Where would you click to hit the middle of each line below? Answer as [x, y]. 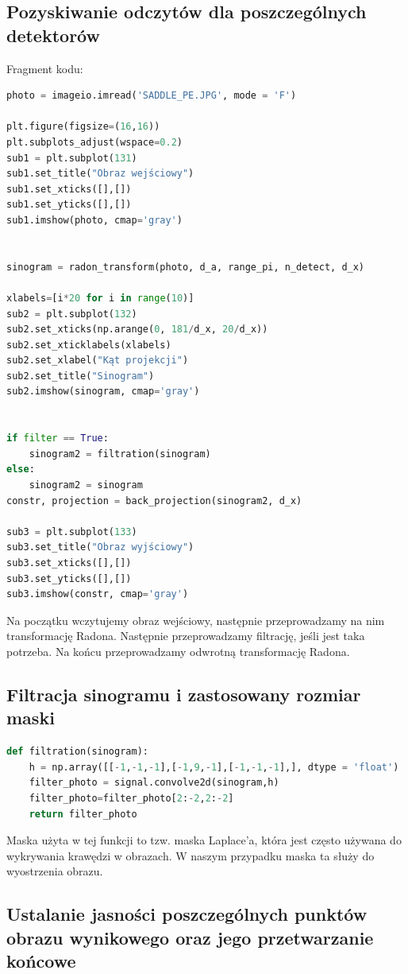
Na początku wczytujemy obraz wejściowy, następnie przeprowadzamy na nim [196, 620]
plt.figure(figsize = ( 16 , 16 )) [83, 127]
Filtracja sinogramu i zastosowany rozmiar [184, 694]
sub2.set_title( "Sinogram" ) [81, 376]
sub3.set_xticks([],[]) [69, 563]
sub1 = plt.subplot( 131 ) [72, 158]
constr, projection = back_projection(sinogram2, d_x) [154, 501]
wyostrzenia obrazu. [55, 871]
